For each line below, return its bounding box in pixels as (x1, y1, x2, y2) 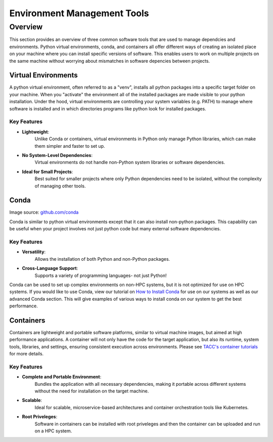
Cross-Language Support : (22, 265, 78, 271)
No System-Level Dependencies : (22, 152, 93, 158)
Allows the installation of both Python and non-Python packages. (34, 256, 170, 262)
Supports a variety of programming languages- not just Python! (34, 272, 167, 278)
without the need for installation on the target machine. (34, 388, 149, 394)
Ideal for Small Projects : (22, 169, 73, 175)
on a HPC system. (34, 428, 72, 434)
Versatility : (22, 249, 46, 255)
